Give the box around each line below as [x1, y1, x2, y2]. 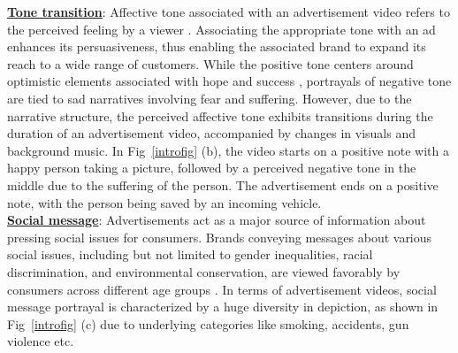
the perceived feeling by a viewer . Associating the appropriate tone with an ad [7, 19, 436, 38]
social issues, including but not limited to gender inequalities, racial [7, 245, 373, 264]
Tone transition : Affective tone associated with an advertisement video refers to [7, 3, 450, 20]
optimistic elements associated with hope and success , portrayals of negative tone [7, 72, 452, 90]
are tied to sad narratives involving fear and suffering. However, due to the [7, 88, 412, 107]
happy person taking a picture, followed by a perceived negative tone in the [7, 158, 416, 177]
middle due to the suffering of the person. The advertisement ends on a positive [7, 175, 439, 194]
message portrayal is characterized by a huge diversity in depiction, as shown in [7, 297, 439, 316]
